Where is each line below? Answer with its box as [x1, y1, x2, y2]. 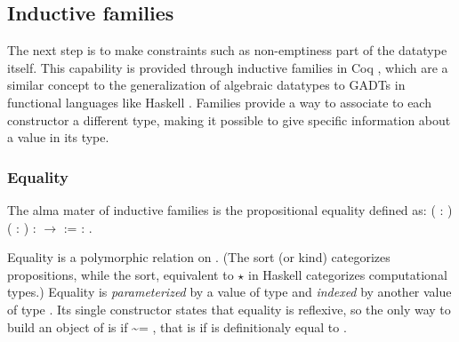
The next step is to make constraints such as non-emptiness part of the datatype [7, 41, 447, 60]
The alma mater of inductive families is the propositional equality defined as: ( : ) [7, 200, 453, 219]
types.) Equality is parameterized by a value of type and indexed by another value [7, 282, 452, 301]
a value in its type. [7, 128, 109, 147]
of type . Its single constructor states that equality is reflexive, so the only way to [7, 299, 451, 318]
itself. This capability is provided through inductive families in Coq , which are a [7, 58, 448, 76]
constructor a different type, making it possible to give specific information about [7, 110, 451, 129]
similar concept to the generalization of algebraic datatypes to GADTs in [7, 76, 406, 94]
